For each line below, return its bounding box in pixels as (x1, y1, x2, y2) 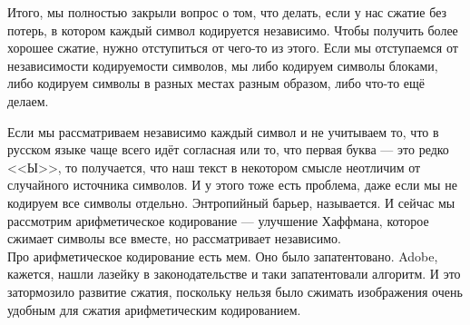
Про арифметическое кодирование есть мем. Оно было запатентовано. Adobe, (7, 246, 438, 265)
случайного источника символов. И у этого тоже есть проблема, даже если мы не (7, 175, 457, 194)
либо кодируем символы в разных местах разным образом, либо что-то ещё (7, 74, 426, 93)
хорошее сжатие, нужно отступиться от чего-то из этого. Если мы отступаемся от (7, 38, 458, 57)
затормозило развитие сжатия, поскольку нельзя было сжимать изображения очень (7, 281, 463, 300)
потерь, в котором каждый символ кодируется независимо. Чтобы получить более (7, 20, 458, 39)
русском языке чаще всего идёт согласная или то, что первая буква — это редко (7, 140, 449, 159)
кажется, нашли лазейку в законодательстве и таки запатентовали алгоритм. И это (7, 264, 461, 283)
